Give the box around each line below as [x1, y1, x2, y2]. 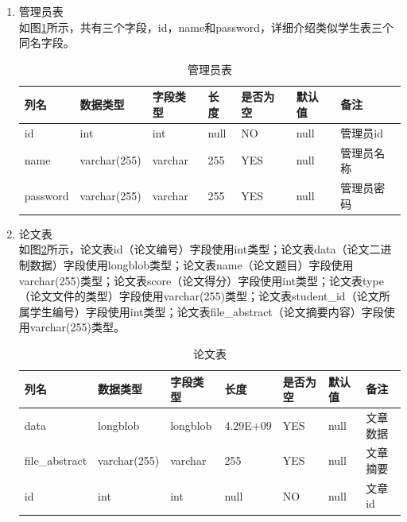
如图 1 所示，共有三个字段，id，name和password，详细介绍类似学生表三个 [18, 18, 393, 35]
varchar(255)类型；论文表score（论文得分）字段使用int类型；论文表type [18, 272, 384, 288]
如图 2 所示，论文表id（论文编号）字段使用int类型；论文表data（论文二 [18, 241, 381, 257]
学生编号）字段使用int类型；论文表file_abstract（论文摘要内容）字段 [29, 303, 384, 319]
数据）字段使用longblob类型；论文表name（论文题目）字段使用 [29, 256, 354, 273]
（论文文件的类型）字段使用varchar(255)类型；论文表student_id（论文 [18, 288, 379, 304]
